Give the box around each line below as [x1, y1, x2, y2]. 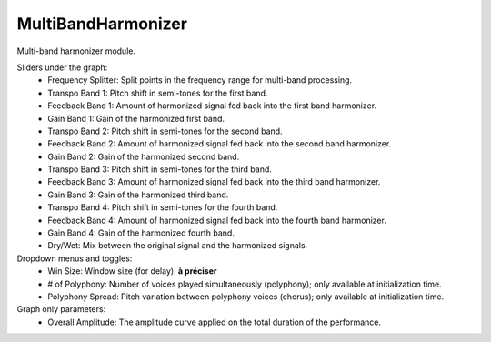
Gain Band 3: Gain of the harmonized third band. [47, 189, 229, 200]
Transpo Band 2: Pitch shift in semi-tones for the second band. [47, 126, 283, 136]
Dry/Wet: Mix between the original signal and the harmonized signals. [47, 240, 308, 251]
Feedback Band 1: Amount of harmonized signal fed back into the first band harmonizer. [47, 100, 377, 111]
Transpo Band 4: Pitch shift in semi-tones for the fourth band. [47, 202, 278, 213]
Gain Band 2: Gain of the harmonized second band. [47, 151, 240, 162]
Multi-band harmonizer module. [16, 45, 136, 56]
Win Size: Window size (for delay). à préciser [47, 266, 217, 277]
